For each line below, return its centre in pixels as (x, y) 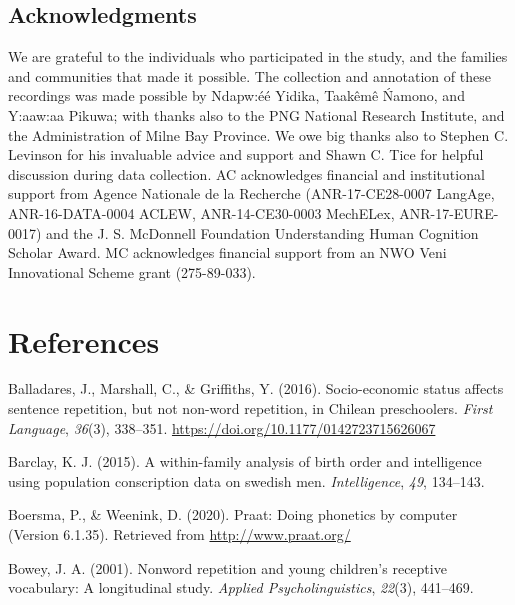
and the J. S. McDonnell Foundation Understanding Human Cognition (262, 232)
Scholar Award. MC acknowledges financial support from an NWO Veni (227, 252)
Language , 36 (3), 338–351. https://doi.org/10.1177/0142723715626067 (222, 427)
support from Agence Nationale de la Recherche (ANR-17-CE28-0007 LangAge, (251, 193)
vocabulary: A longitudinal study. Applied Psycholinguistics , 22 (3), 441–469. (241, 587)
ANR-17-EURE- (449, 212)
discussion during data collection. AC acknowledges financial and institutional (246, 173)
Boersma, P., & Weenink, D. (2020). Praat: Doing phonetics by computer (233, 514)
